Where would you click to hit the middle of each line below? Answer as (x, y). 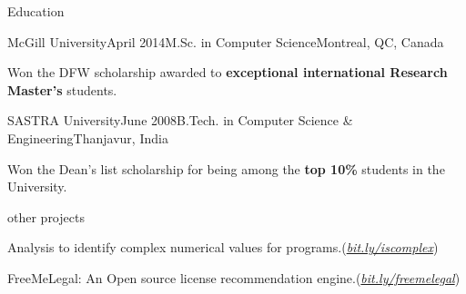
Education (36, 11)
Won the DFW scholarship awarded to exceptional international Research (228, 72)
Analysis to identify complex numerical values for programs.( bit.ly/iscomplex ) (223, 247)
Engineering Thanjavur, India (88, 137)
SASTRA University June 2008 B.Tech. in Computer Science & (180, 120)
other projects (46, 216)
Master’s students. (62, 89)
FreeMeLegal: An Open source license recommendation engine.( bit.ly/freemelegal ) (234, 277)
